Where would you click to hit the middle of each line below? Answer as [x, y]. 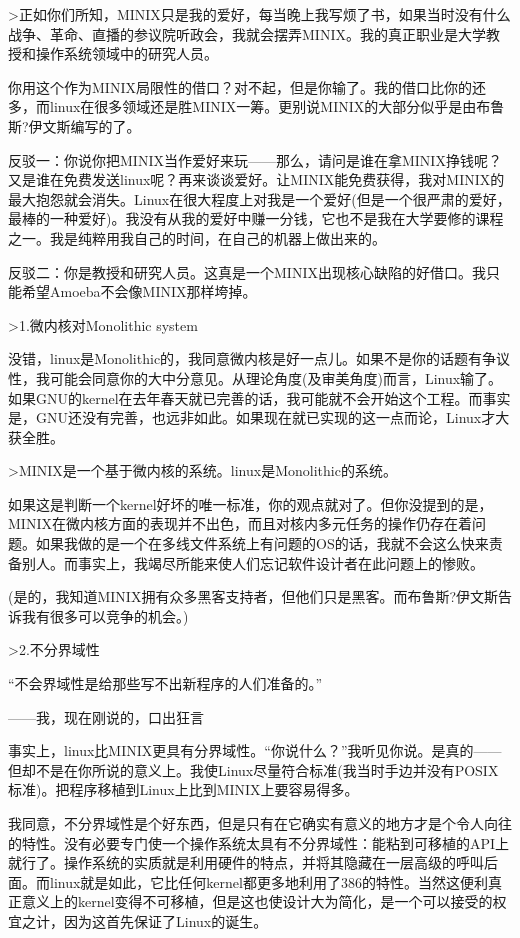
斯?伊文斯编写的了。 [74, 125]
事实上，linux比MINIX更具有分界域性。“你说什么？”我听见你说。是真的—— [255, 750]
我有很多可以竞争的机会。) [105, 615]
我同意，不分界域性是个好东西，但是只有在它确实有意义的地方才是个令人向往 [260, 823]
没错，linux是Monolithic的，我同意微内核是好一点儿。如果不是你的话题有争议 [259, 358]
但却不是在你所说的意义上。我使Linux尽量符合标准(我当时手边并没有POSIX [253, 769]
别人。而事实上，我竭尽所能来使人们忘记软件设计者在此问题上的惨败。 [252, 562]
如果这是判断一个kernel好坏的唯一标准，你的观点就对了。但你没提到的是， [250, 503]
